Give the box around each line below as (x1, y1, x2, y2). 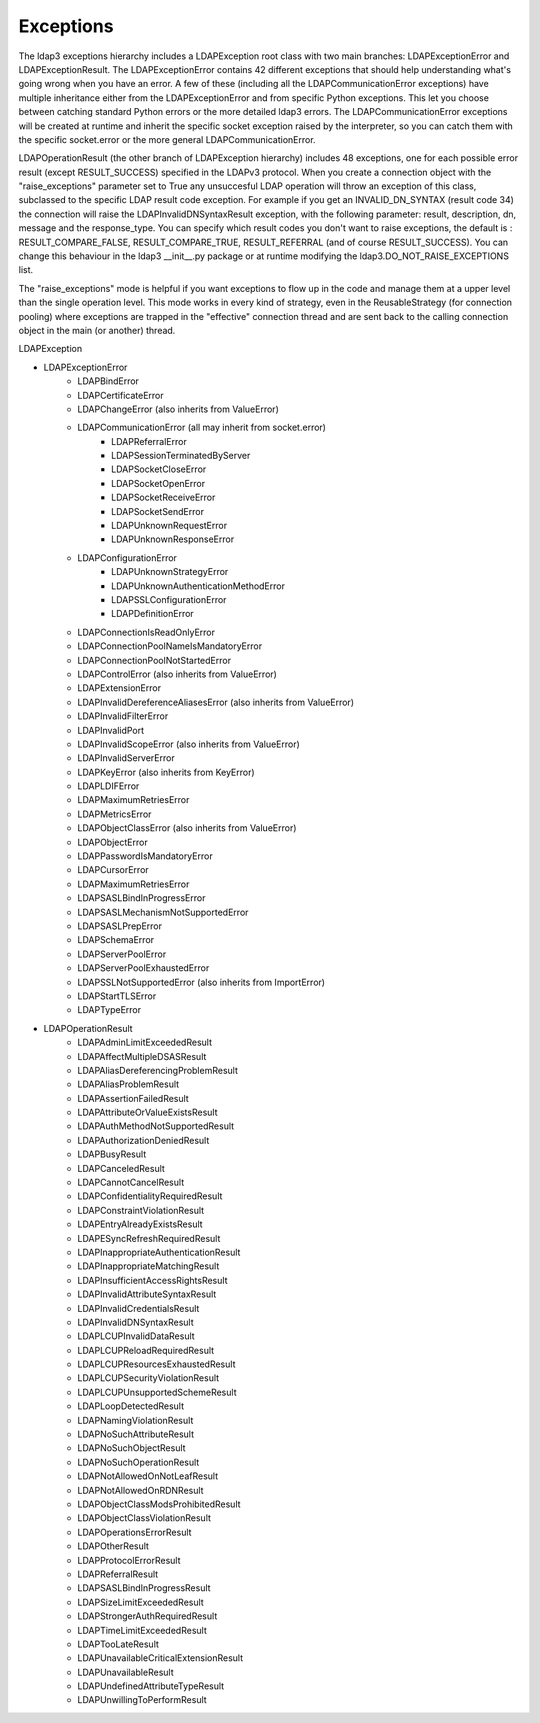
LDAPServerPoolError (77, 948, 167, 960)
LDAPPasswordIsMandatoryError (77, 850, 214, 862)
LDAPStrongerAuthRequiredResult (77, 1610, 218, 1622)
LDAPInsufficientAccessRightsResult (77, 1274, 228, 1286)
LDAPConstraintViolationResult (77, 1204, 205, 1216)
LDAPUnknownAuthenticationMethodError (111, 580, 285, 592)
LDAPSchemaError (77, 934, 155, 946)
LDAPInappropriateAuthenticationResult (77, 1246, 241, 1258)
